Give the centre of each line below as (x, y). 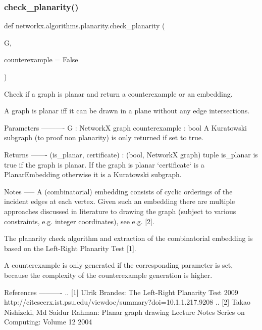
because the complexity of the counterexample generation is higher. (108, 275)
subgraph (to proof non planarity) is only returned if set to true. (104, 137)
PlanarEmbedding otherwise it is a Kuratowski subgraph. (93, 174)
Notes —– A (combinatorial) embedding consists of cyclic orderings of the (118, 191)
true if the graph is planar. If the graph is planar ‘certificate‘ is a (104, 164)
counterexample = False (41, 59)
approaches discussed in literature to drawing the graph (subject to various (120, 211)
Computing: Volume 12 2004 (48, 322)
